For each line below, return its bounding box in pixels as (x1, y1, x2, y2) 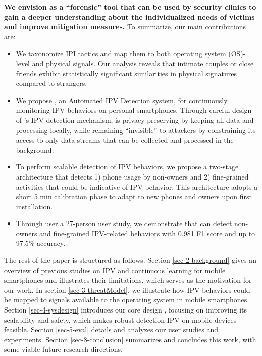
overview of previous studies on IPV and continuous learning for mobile (4, 264, 226, 275)
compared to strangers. (16, 78, 87, 88)
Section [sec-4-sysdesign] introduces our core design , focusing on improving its (4, 304, 247, 315)
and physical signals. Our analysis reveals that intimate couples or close (32, 58, 254, 68)
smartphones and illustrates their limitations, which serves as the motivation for (4, 275, 252, 285)
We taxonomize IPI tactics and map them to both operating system (16, 48, 226, 59)
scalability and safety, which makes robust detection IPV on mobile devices (4, 314, 237, 325)
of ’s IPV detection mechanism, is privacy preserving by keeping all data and (16, 114, 254, 125)
